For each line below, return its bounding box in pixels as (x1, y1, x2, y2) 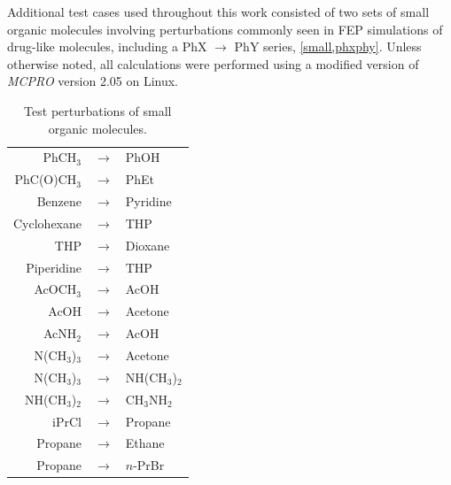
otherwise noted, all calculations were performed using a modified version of (7, 54, 419, 73)
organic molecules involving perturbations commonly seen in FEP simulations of (7, 19, 443, 38)
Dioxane (125, 235, 170, 254)
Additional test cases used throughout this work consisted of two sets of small (7, 3, 430, 20)
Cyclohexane (13, 213, 82, 232)
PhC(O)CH (14, 170, 77, 189)
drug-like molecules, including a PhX (7, 37, 207, 56)
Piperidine (26, 258, 82, 276)
